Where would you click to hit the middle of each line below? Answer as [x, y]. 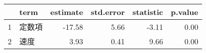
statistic [148, 12]
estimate [67, 12]
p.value [185, 12]
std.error [108, 12]
